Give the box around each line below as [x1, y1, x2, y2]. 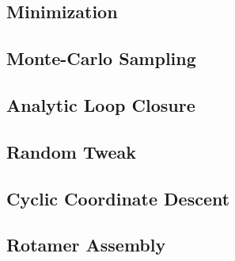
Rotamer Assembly [6, 232, 166, 257]
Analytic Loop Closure [6, 92, 195, 117]
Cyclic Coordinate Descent [6, 186, 230, 210]
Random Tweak [6, 139, 137, 163]
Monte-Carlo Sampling [6, 46, 196, 71]
